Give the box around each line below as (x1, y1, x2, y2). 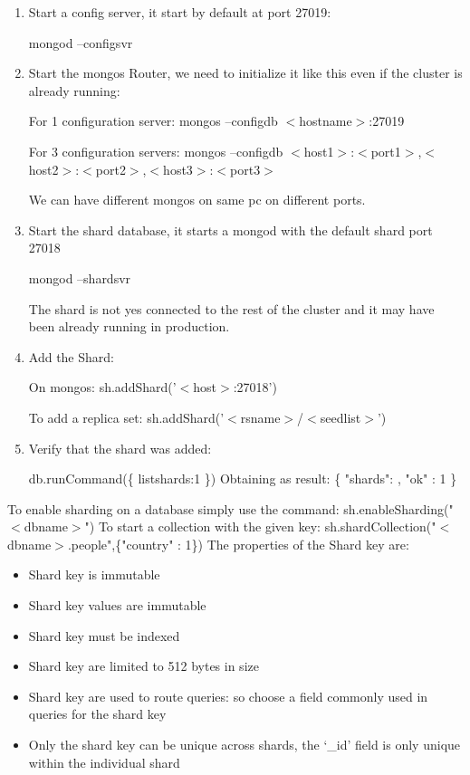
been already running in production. (28, 317, 230, 336)
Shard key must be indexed (28, 626, 180, 645)
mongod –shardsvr (28, 268, 131, 287)
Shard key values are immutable (28, 596, 206, 615)
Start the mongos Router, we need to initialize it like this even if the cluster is (28, 63, 463, 82)
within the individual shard (28, 752, 180, 771)
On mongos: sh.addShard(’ (28, 378, 177, 397)
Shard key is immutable (28, 565, 160, 584)
